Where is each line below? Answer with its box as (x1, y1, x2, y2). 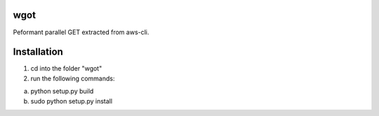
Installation (13, 46, 63, 58)
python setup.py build (30, 87, 94, 96)
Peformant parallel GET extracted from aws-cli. (13, 28, 149, 36)
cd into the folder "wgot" (30, 64, 102, 73)
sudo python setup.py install (30, 96, 112, 105)
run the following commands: (30, 74, 115, 82)
